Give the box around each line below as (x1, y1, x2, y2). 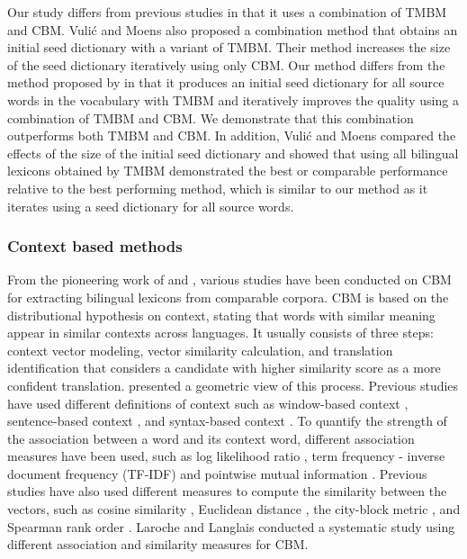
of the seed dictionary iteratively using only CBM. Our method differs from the (7, 55, 445, 74)
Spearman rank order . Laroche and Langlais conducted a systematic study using (7, 517, 455, 536)
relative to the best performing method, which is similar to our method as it (7, 178, 428, 197)
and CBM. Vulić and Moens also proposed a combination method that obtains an (7, 20, 458, 39)
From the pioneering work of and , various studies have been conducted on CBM (7, 270, 452, 289)
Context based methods (7, 235, 183, 257)
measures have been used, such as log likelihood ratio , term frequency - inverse (7, 446, 445, 465)
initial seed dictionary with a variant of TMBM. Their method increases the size (7, 38, 451, 57)
